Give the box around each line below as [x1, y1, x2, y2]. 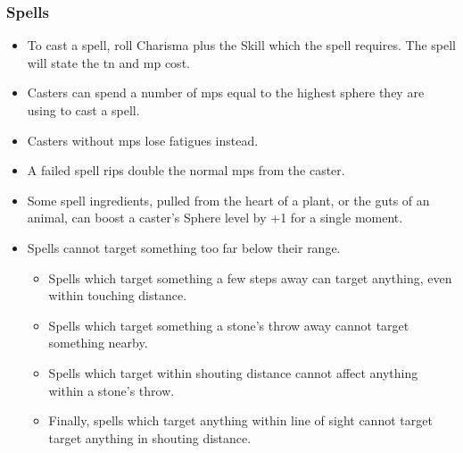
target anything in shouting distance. [48, 428, 252, 447]
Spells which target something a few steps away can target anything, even [48, 268, 452, 287]
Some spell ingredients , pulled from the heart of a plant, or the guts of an [27, 190, 430, 209]
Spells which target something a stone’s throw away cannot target [48, 315, 409, 334]
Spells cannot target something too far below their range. [27, 238, 341, 256]
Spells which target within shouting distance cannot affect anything [48, 363, 418, 382]
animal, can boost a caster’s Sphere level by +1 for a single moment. [27, 208, 403, 227]
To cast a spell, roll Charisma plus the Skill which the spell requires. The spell [27, 36, 456, 55]
